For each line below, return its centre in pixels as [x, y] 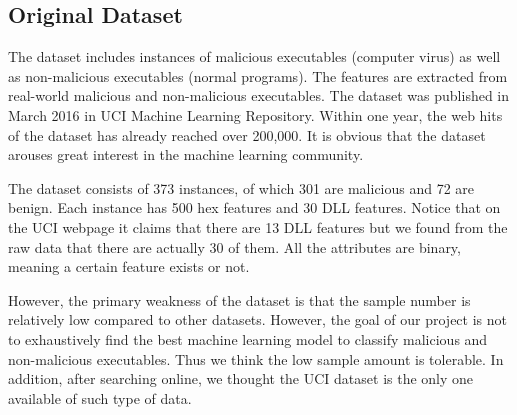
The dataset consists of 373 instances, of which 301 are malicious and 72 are [241, 187]
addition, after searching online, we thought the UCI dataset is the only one [241, 378]
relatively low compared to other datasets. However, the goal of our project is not [257, 319]
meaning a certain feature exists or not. [129, 266]
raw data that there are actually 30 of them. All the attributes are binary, [234, 246]
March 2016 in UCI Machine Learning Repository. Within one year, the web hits [255, 114]
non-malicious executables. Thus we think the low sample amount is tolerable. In [256, 358]
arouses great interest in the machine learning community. [186, 154]
